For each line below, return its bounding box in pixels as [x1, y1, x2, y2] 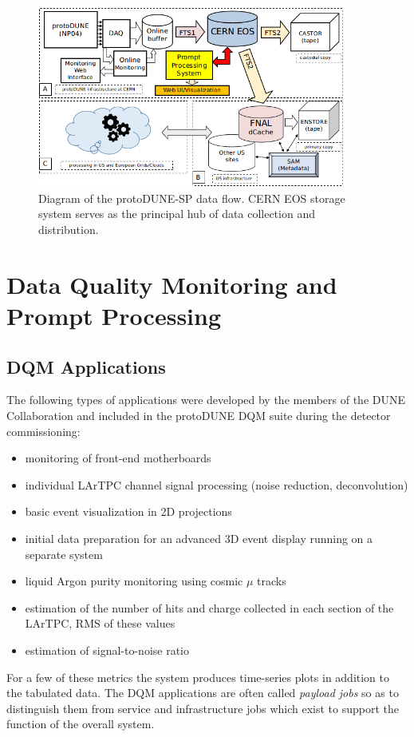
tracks [257, 573, 286, 589]
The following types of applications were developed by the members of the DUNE [6, 391, 406, 408]
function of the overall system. [6, 715, 155, 732]
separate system [25, 545, 103, 562]
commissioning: [6, 422, 81, 439]
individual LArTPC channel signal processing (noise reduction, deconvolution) [25, 476, 408, 493]
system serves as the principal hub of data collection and [38, 205, 315, 222]
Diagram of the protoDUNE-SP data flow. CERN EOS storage [38, 189, 345, 206]
